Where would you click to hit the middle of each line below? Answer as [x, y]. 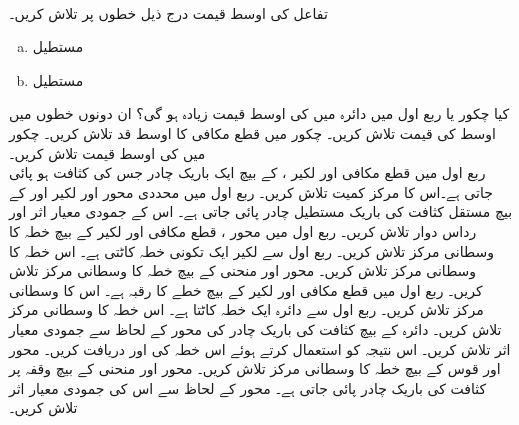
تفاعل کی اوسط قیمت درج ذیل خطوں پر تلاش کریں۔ [168, 12]
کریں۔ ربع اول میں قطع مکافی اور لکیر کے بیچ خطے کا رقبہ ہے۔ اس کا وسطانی [246, 289]
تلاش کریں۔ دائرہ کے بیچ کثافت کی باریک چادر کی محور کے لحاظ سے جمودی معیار [255, 328]
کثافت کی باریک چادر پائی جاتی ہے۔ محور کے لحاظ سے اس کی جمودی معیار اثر [248, 387]
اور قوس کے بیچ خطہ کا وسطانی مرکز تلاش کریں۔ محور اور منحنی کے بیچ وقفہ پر [255, 368]
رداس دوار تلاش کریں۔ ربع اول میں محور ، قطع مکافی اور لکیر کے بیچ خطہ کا [243, 230]
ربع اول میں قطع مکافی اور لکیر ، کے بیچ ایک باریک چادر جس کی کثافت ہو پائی [247, 172]
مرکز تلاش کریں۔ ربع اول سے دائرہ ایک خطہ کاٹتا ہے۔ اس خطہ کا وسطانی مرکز [246, 309]
